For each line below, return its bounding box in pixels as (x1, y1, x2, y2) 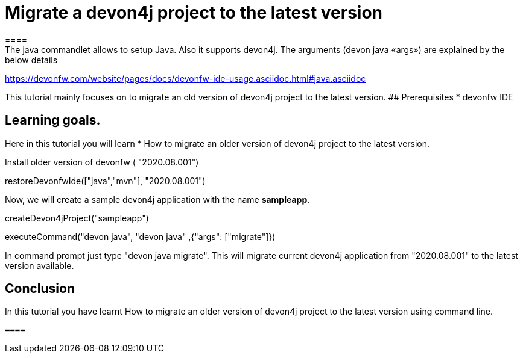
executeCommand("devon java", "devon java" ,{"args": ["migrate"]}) (5, 231, 276, 242)
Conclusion (5, 281, 75, 297)
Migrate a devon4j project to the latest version (5, 2, 383, 23)
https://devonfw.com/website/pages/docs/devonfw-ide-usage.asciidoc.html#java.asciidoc (5, 73, 366, 84)
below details (5, 54, 58, 65)
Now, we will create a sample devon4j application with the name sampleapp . (5, 194, 310, 205)
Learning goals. (5, 113, 101, 128)
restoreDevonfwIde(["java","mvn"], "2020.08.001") (5, 175, 206, 186)
